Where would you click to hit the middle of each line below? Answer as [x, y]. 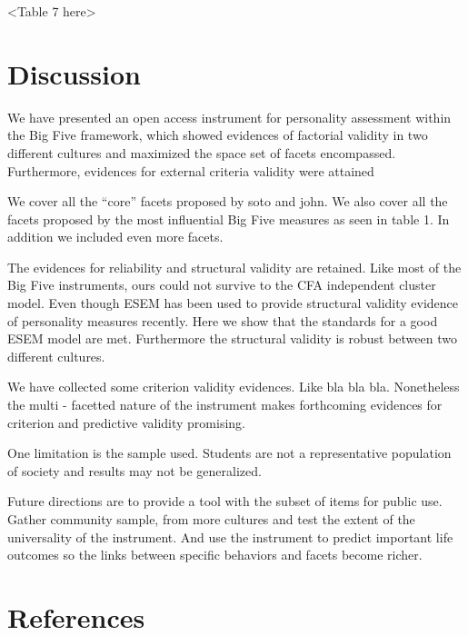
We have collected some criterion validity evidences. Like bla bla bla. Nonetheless [234, 387]
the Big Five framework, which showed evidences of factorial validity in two [218, 135]
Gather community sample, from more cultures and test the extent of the [211, 519]
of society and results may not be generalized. [134, 470]
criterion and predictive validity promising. [126, 422]
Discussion [74, 73]
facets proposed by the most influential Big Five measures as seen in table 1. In [229, 219]
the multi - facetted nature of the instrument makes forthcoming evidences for [225, 405]
